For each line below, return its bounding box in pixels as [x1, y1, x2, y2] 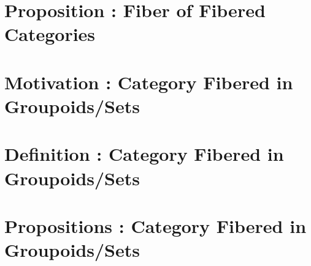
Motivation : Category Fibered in [4, 69, 293, 94]
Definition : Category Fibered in [4, 141, 284, 166]
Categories [4, 21, 96, 46]
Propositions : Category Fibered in [4, 213, 307, 238]
